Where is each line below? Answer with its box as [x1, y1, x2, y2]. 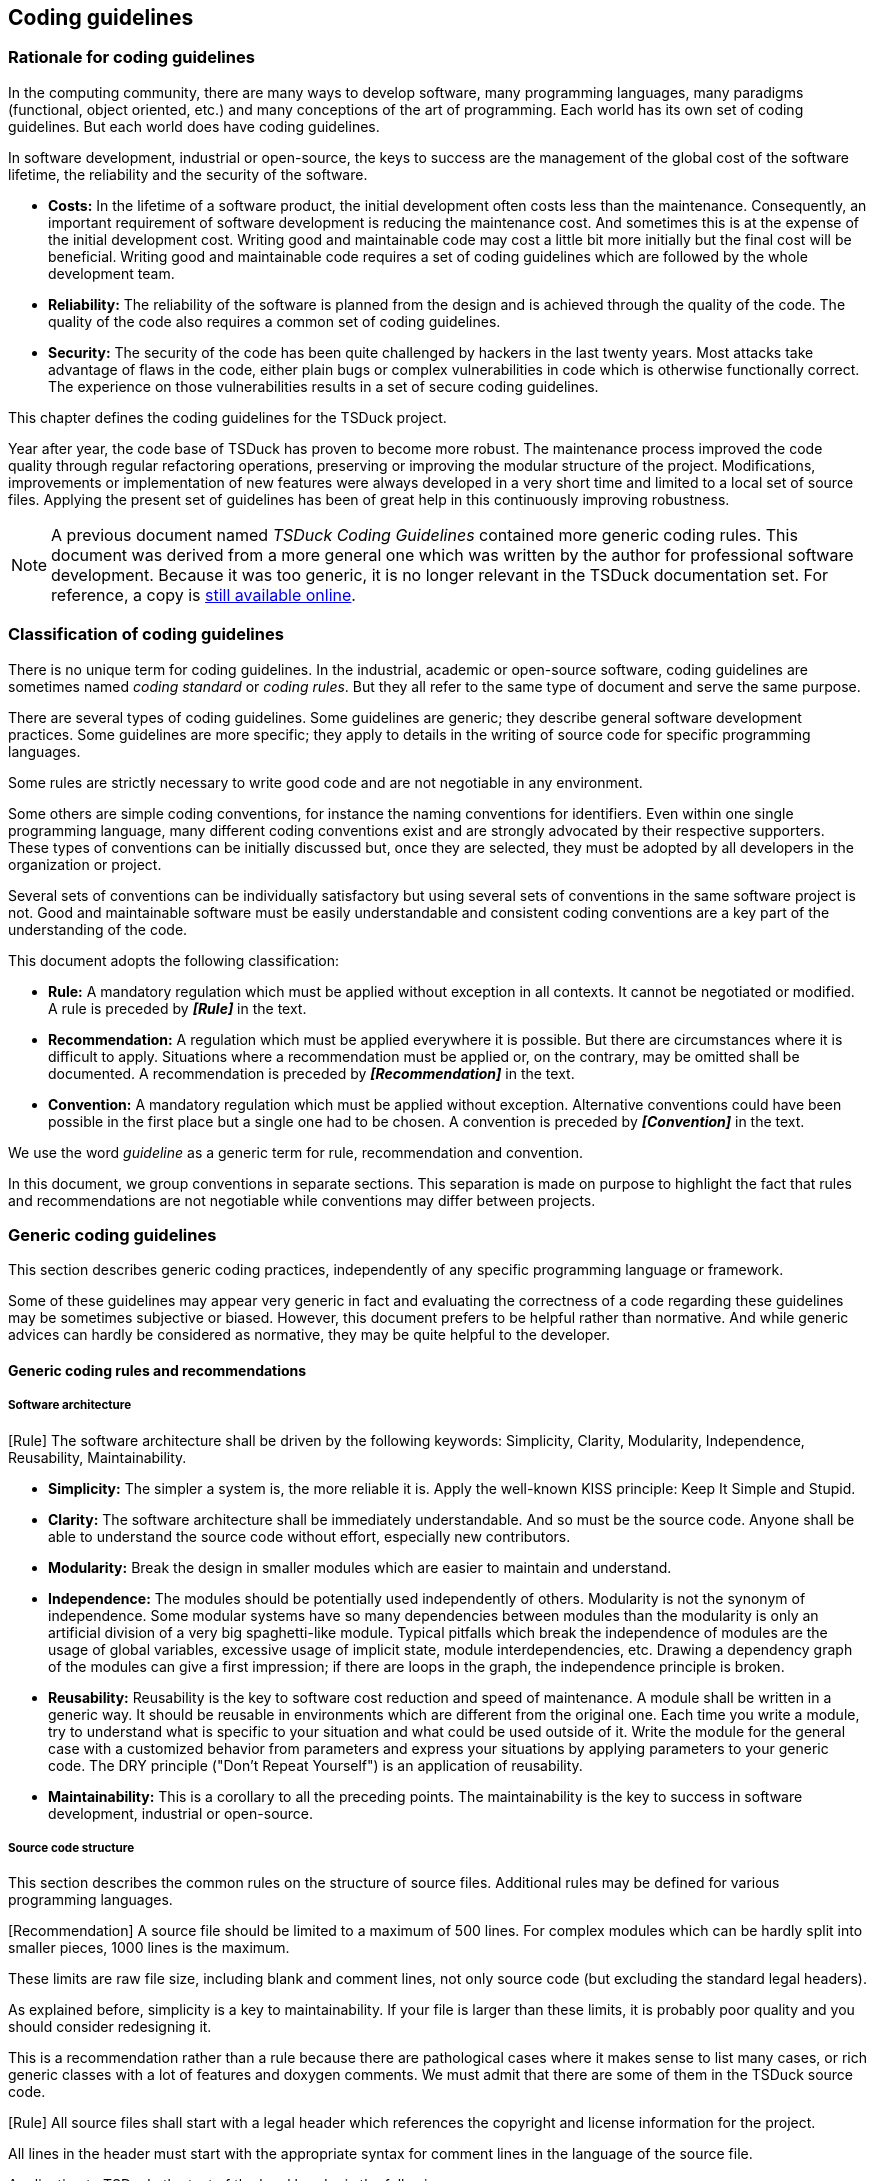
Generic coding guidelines [8, 1224, 217, 1245]
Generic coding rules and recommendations [8, 1361, 307, 1379]
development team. [48, 264, 175, 282]
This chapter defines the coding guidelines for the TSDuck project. [8, 408, 447, 426]
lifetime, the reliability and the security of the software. [8, 165, 368, 183]
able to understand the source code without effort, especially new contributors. [48, 1527, 571, 1545]
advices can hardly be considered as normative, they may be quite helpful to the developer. [8, 1326, 611, 1344]
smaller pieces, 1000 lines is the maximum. [8, 1939, 290, 1957]
